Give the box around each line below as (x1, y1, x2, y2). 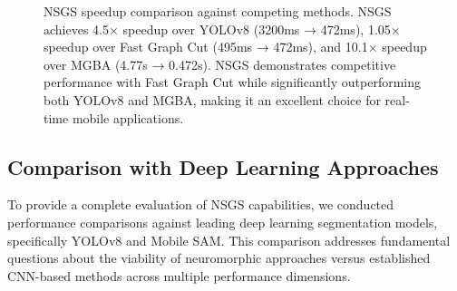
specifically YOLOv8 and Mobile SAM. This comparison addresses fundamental (7, 230, 451, 249)
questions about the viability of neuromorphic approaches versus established (7, 248, 431, 267)
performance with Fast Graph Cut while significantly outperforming (44, 73, 422, 92)
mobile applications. (72, 108, 184, 127)
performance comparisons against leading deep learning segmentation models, (7, 212, 438, 231)
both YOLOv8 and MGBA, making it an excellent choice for (44, 90, 381, 109)
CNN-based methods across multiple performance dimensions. (7, 266, 351, 285)
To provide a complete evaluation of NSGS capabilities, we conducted (7, 195, 394, 214)
